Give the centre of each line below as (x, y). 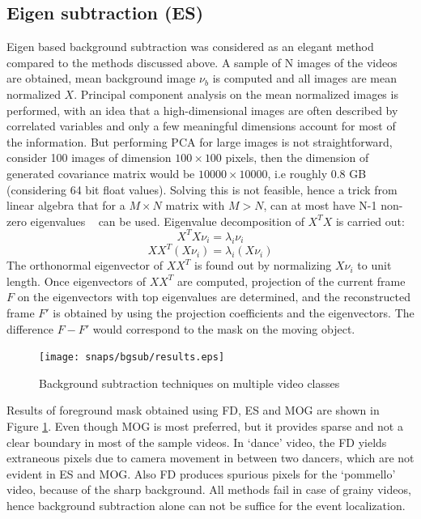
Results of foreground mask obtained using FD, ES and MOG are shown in (193, 410)
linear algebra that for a (66, 205)
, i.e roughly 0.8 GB (317, 173)
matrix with (195, 205)
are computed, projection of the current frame (291, 281)
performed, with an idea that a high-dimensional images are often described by (202, 110)
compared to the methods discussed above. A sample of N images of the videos (202, 62)
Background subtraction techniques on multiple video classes (189, 383)
